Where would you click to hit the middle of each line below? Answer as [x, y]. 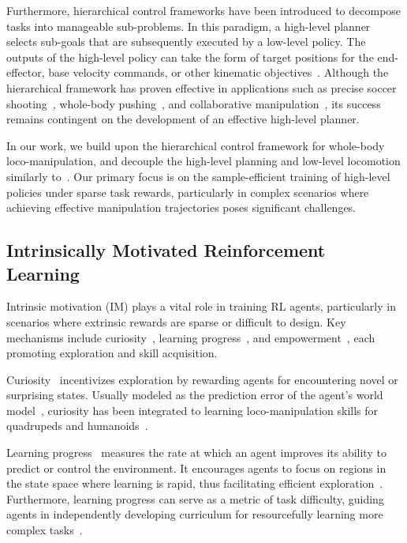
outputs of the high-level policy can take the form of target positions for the [190, 57]
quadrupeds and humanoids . [77, 426]
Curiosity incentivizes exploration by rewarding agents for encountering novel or [202, 379]
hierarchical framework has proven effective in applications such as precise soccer [202, 87]
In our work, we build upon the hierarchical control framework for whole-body [196, 145]
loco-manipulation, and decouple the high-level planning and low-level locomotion [203, 161]
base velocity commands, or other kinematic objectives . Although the [218, 72]
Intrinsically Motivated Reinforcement [166, 250]
